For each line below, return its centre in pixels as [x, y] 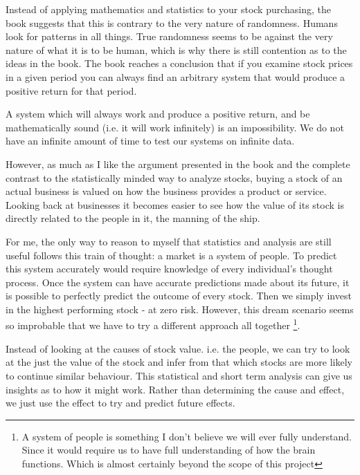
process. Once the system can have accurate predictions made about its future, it [178, 282]
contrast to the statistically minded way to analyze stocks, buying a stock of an [174, 177]
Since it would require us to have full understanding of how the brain [169, 450]
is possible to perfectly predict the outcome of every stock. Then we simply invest [179, 296]
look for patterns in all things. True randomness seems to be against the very [169, 36]
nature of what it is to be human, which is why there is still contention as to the [176, 49]
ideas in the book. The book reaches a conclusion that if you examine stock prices [179, 63]
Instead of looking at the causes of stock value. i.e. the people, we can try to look [178, 348]
